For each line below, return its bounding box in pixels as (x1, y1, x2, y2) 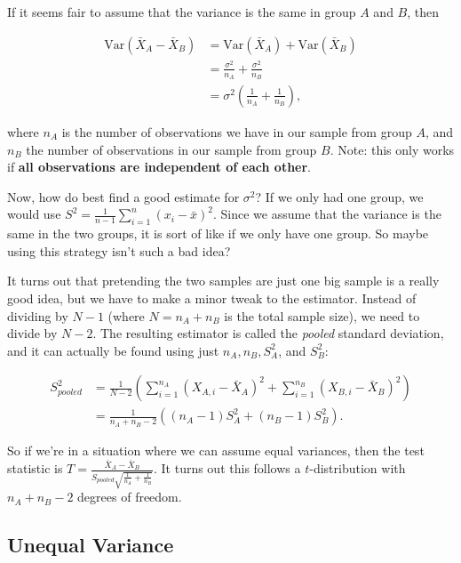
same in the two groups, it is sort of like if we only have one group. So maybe (7, 224, 429, 243)
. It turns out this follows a (153, 459, 301, 478)
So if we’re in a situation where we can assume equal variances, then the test (7, 440, 425, 459)
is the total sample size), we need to (224, 306, 420, 325)
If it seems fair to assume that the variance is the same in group (7, 3, 356, 20)
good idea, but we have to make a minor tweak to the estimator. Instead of (7, 288, 417, 307)
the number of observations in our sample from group (26, 140, 317, 158)
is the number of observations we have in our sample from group (61, 122, 412, 141)
